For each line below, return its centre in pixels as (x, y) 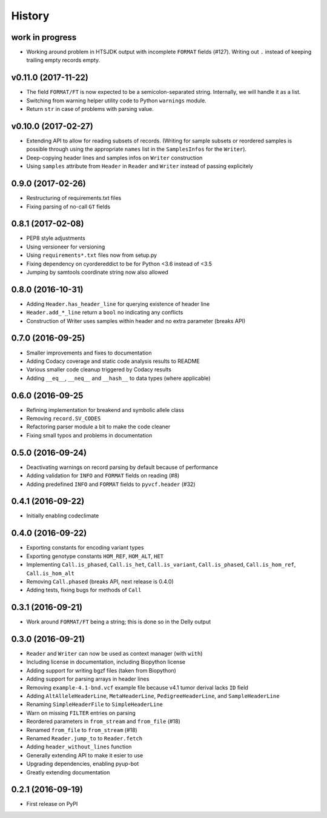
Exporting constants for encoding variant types (85, 548)
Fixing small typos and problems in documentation (89, 435)
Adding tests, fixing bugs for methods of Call (84, 590)
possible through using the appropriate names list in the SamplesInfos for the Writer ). (137, 149)
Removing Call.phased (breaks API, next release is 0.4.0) (100, 581)
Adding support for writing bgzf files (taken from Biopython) (101, 670)
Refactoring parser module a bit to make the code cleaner (98, 427)
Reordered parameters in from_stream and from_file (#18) (104, 722)
